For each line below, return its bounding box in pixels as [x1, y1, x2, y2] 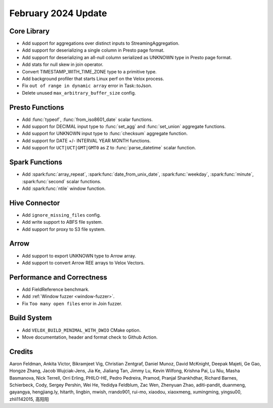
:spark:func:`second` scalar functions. [22, 178, 102, 184]
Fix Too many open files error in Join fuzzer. [22, 300, 122, 306]
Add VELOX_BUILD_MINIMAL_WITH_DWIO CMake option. [22, 327, 141, 333]
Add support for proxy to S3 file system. [22, 226, 106, 232]
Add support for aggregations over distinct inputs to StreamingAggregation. [22, 40, 179, 47]
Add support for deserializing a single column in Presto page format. [22, 47, 164, 53]
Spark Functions [9, 158, 63, 167]
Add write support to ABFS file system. [22, 219, 103, 225]
